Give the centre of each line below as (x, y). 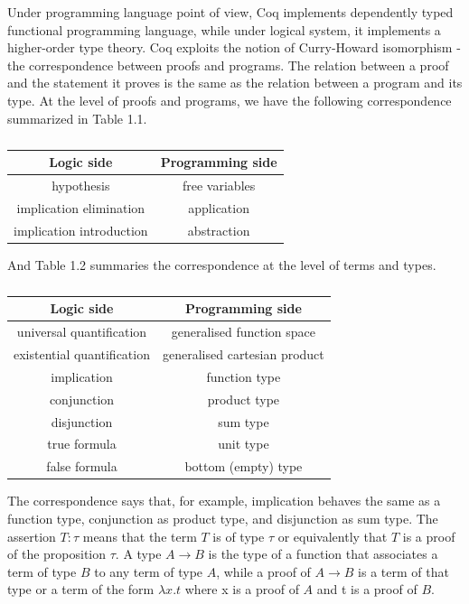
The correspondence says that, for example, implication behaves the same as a (224, 501)
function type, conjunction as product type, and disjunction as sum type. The (223, 518)
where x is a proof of (242, 589)
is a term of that (403, 571)
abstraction (219, 230)
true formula (82, 444)
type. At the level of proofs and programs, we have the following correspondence (230, 100)
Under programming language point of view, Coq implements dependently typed (230, 12)
